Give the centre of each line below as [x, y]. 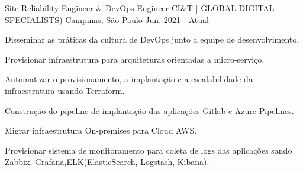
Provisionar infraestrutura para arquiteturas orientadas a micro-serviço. [135, 59]
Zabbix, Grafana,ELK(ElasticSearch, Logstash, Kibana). [107, 162]
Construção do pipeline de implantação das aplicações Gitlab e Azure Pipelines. [149, 110]
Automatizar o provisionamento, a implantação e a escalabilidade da [129, 79]
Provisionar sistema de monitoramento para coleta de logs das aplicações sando [149, 150]
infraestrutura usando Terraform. [65, 90]
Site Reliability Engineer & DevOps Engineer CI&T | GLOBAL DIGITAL [140, 8]
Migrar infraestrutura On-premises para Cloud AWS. [101, 130]
